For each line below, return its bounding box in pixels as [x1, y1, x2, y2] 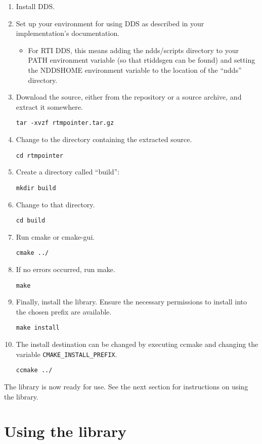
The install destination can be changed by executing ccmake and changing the [16, 339, 258, 349]
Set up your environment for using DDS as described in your [16, 18, 204, 28]
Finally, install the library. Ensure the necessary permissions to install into [16, 296, 247, 307]
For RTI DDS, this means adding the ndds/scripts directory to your [28, 45, 239, 55]
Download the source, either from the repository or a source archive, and [16, 92, 242, 102]
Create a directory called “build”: [16, 166, 120, 177]
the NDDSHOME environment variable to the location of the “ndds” [28, 64, 242, 75]
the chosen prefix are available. [16, 306, 112, 317]
